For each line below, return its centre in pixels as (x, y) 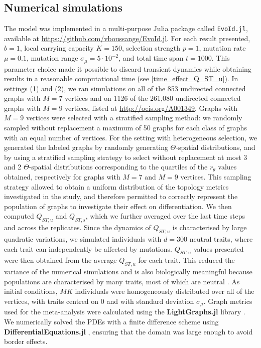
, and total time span (151, 58)
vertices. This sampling (216, 177)
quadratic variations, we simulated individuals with (83, 239)
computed (19, 216)
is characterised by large (210, 227)
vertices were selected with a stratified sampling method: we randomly (134, 118)
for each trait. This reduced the (186, 260)
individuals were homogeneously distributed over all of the (165, 291)
